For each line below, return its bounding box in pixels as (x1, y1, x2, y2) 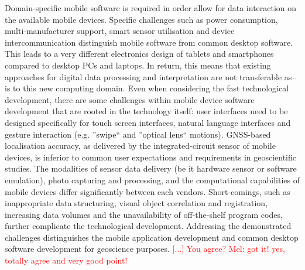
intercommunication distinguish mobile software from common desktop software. (5, 36, 293, 48)
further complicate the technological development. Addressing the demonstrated (5, 220, 292, 232)
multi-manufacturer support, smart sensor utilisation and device (5, 25, 235, 37)
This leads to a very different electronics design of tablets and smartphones (5, 47, 274, 60)
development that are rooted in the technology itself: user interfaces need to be (5, 105, 288, 117)
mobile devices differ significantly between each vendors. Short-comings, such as (5, 185, 290, 197)
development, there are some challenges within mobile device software (5, 93, 255, 105)
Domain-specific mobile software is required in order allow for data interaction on (5, 2, 297, 13)
